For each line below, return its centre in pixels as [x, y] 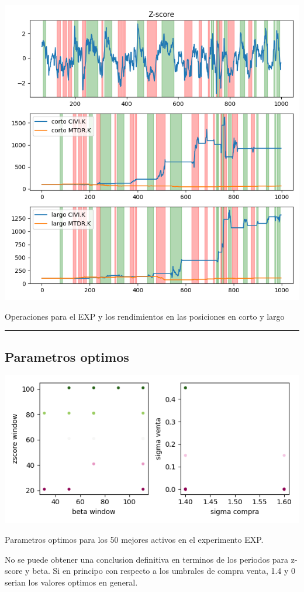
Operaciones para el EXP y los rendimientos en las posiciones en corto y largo [145, 316]
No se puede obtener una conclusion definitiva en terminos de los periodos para [147, 559]
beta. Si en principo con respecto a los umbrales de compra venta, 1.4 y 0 [164, 571]
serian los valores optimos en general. [71, 582]
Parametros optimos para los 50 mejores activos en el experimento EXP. [134, 539]
